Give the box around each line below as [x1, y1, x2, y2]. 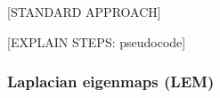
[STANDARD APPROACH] [7, 3, 161, 20]
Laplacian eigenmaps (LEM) [7, 70, 215, 93]
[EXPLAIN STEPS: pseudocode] [7, 32, 186, 51]
